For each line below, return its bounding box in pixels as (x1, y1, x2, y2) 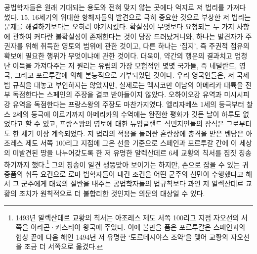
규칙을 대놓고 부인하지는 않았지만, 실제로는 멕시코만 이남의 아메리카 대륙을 (12, 79, 243, 90)
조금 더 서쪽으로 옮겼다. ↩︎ (24, 241, 103, 252)
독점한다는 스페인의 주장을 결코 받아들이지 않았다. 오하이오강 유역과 (12, 89, 222, 100)
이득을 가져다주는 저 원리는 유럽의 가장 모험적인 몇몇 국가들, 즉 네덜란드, (12, 60, 237, 70)
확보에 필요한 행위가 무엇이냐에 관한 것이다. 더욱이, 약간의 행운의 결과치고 (4, 50, 232, 60)
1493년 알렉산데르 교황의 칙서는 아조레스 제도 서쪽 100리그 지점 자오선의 (15, 212, 239, 222)
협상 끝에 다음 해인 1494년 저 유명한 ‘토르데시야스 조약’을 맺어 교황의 (15, 231, 228, 242)
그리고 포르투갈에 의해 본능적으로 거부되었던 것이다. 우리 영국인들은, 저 (14, 70, 234, 80)
